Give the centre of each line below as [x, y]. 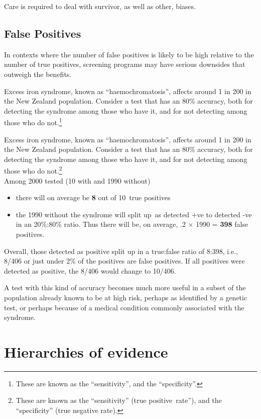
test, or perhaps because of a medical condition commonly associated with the [124, 307]
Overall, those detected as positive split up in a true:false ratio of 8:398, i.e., [121, 251]
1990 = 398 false [222, 224]
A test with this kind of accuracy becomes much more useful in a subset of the [125, 287]
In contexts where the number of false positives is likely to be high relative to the [129, 54]
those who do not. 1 [33, 122]
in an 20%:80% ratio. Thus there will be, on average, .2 [101, 224]
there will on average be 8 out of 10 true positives [93, 197]
